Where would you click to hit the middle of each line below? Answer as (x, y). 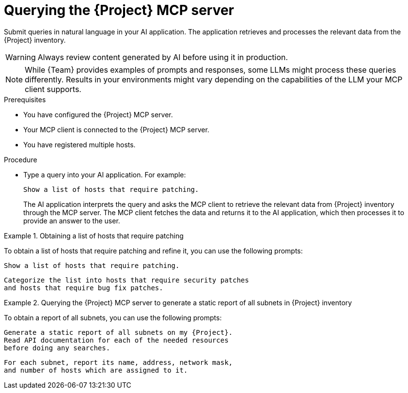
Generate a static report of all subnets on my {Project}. (118, 332)
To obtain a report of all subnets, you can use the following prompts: (113, 317)
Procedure (21, 159)
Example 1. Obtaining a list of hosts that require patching (94, 236)
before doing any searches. (57, 348)
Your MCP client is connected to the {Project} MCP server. (116, 129)
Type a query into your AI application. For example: (105, 174)
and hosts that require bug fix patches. (84, 288)
